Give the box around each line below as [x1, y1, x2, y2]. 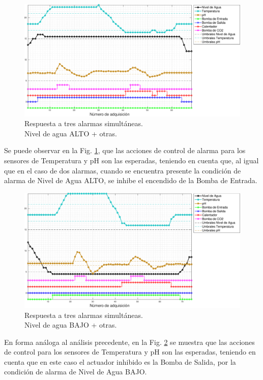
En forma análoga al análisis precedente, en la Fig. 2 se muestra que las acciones [4, 336, 255, 347]
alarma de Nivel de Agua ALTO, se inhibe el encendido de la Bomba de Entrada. [4, 175, 257, 186]
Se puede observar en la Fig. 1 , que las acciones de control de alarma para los [4, 145, 246, 156]
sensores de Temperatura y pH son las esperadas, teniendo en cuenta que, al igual [4, 155, 259, 166]
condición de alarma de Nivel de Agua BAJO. [4, 366, 147, 377]
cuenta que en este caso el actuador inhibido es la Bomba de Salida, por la [4, 356, 236, 367]
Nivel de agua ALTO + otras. [24, 128, 117, 138]
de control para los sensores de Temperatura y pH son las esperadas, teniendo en [4, 346, 256, 357]
